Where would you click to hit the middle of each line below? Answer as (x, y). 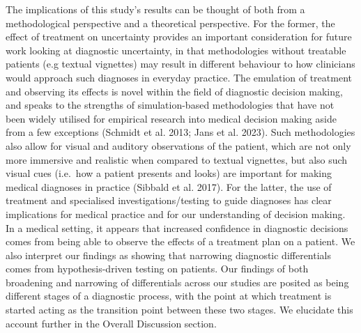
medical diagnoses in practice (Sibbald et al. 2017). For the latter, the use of (169, 186)
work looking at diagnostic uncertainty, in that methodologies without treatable (176, 50)
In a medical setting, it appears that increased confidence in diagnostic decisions (177, 227)
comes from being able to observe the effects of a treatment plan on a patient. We (180, 241)
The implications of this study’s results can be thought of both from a (155, 9)
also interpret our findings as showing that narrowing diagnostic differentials (169, 255)
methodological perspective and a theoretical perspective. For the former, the (170, 23)
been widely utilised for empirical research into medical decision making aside (171, 118)
